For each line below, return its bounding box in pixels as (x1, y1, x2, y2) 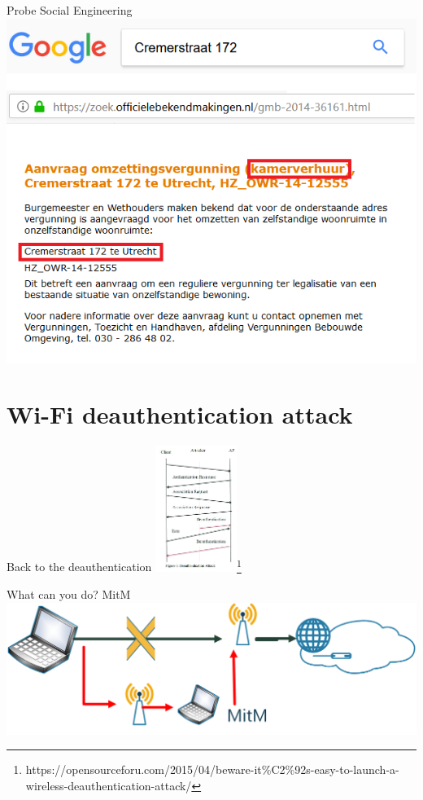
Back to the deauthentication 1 (7, 556, 242, 575)
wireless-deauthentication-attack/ (25, 776, 192, 793)
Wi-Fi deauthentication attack (7, 398, 353, 431)
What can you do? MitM (7, 586, 131, 603)
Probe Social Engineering (7, 2, 133, 18)
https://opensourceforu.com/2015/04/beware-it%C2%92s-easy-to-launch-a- (25, 761, 399, 778)
